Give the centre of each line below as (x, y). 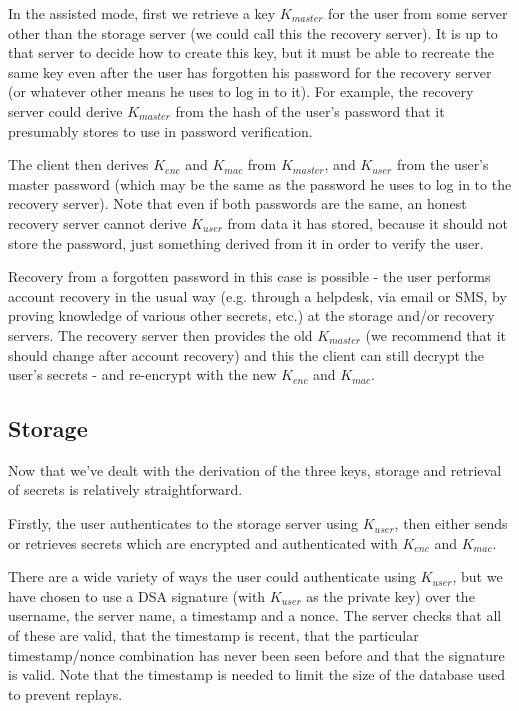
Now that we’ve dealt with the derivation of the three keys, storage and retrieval (255, 469)
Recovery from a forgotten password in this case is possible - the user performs (249, 276)
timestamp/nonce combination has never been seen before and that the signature (256, 654)
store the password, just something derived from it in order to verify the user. (246, 242)
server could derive (65, 110)
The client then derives (78, 164)
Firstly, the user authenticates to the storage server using (183, 523)
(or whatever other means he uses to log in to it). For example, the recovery (241, 91)
